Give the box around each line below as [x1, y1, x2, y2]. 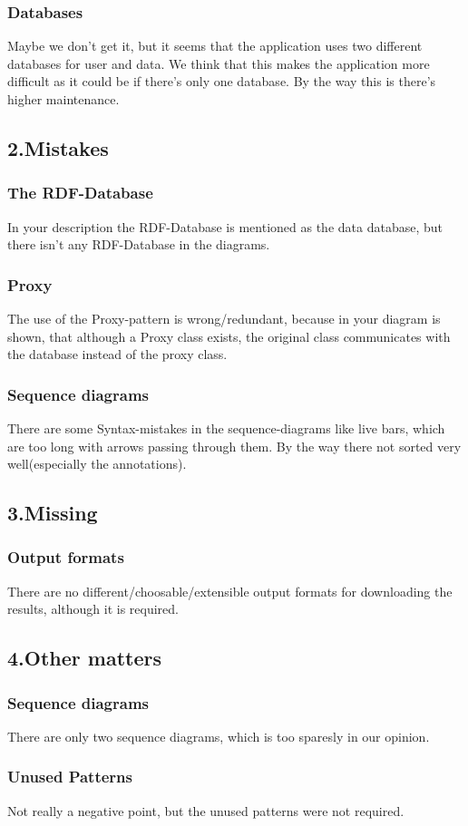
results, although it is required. [7, 599, 179, 618]
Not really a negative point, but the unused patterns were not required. [7, 801, 405, 820]
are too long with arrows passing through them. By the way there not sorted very [7, 436, 462, 455]
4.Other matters [7, 644, 161, 672]
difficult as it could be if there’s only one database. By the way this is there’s [7, 72, 436, 91]
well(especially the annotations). [7, 454, 187, 473]
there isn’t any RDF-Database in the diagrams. [7, 235, 270, 254]
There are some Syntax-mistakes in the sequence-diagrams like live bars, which [7, 419, 445, 437]
